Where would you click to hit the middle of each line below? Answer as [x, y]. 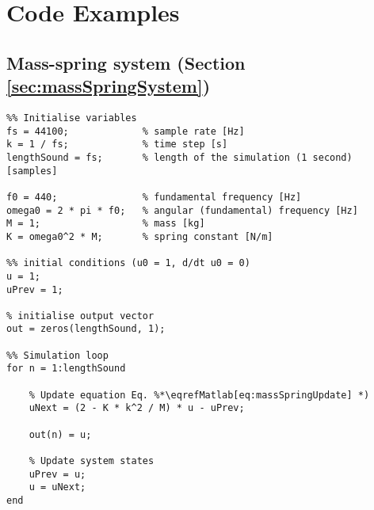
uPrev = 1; [35, 289]
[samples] [32, 171]
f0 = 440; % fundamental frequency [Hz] [154, 197]
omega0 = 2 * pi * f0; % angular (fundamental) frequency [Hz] [182, 210]
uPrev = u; [57, 474]
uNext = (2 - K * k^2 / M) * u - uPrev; [137, 408]
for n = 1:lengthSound [66, 369]
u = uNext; [57, 487]
